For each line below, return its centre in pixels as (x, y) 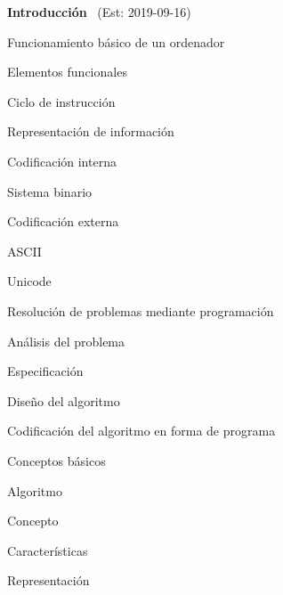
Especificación (45, 371)
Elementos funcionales (67, 72)
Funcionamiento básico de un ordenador (116, 41)
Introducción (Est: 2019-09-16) (99, 12)
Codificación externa (63, 221)
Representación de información (91, 131)
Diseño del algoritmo (64, 400)
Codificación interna (62, 161)
